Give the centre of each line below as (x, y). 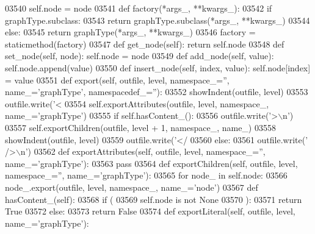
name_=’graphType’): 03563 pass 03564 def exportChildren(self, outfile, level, (151, 163)
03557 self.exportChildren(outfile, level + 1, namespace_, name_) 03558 (140, 127)
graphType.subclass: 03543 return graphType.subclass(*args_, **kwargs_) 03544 (157, 20)
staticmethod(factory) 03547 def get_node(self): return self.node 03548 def (145, 44)
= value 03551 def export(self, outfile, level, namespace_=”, (117, 80)
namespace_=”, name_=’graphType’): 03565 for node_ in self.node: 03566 (146, 175)
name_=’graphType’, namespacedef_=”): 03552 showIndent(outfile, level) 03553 (157, 92)
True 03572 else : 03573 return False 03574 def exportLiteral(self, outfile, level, (150, 211)
